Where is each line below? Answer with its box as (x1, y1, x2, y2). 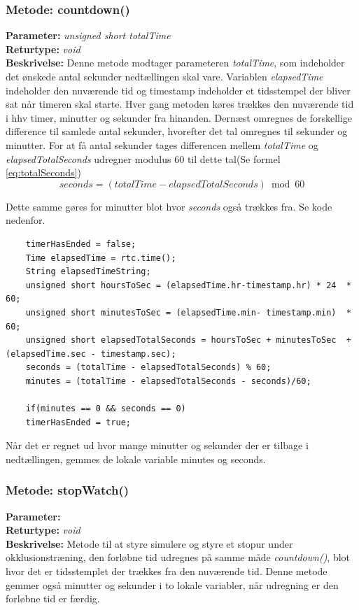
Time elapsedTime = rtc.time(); (25, 253, 176, 263)
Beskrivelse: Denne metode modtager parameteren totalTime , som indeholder (6, 55, 345, 70)
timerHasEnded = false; (25, 239, 136, 249)
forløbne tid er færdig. (6, 591, 100, 606)
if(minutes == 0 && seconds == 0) (25, 404, 186, 414)
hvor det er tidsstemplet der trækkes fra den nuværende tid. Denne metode (6, 564, 328, 579)
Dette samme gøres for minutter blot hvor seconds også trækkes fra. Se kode (6, 199, 332, 213)
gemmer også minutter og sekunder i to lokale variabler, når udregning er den (6, 577, 339, 592)
